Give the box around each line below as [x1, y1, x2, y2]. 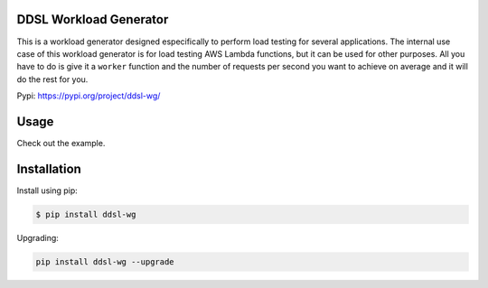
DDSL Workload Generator [16, 12, 169, 27]
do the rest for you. [16, 73, 89, 85]
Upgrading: [16, 232, 59, 243]
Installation [16, 161, 81, 176]
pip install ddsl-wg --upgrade [35, 256, 175, 266]
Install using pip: [16, 185, 79, 196]
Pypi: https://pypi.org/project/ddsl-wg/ [16, 90, 161, 101]
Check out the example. [16, 137, 106, 148]
